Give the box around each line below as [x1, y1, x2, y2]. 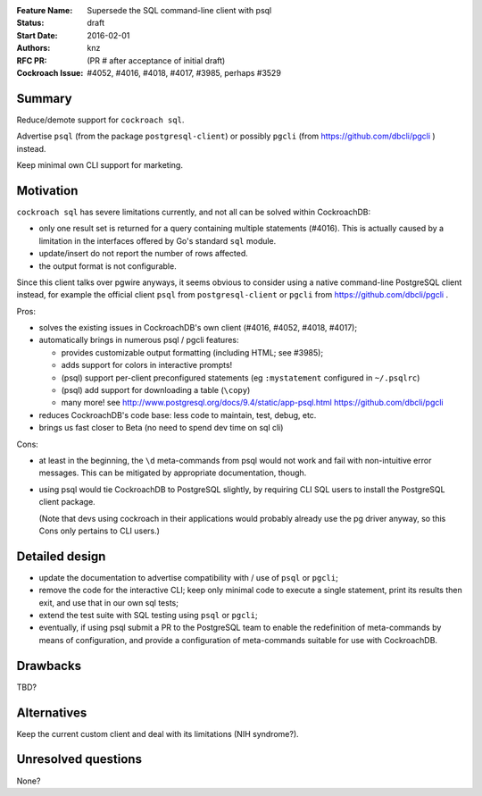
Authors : [16, 43, 51, 54]
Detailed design [16, 549, 106, 564]
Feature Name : [16, 5, 73, 15]
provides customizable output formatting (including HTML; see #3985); [61, 347, 324, 357]
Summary [16, 90, 72, 106]
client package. [38, 497, 96, 507]
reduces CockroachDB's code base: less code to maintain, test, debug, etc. [38, 409, 317, 420]
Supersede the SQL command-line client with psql [87, 5, 272, 15]
